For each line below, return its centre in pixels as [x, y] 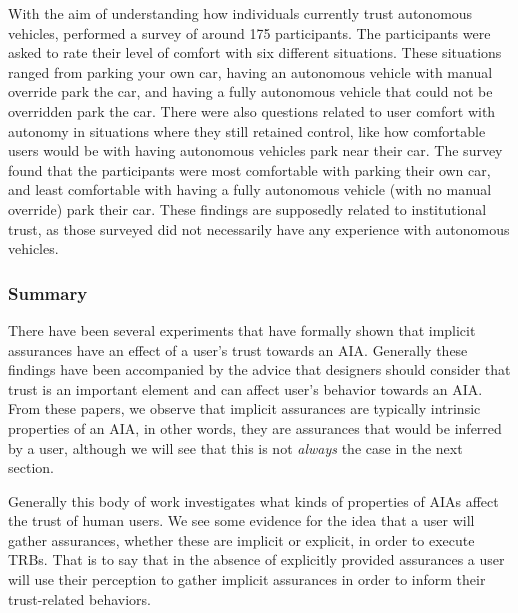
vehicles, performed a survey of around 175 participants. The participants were [249, 32]
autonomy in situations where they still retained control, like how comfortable [247, 130]
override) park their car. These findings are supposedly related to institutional [247, 208]
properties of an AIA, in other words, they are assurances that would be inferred [255, 427]
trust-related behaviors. [80, 598]
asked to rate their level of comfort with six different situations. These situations [255, 52]
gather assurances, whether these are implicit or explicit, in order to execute [241, 539]
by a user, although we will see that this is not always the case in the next [235, 447]
